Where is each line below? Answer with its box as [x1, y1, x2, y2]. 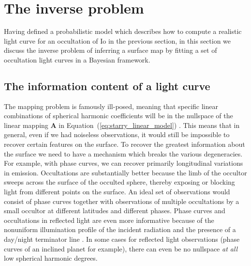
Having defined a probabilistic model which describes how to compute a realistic [4, 26, 242, 36]
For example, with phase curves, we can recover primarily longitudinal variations [4, 158, 243, 168]
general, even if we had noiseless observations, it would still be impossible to [4, 129, 230, 140]
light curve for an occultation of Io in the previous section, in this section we [4, 35, 231, 46]
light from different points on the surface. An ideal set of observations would [4, 187, 230, 197]
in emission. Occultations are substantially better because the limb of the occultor [4, 167, 247, 177]
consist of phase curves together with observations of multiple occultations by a [4, 196, 239, 206]
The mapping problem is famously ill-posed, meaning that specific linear [4, 101, 218, 111]
